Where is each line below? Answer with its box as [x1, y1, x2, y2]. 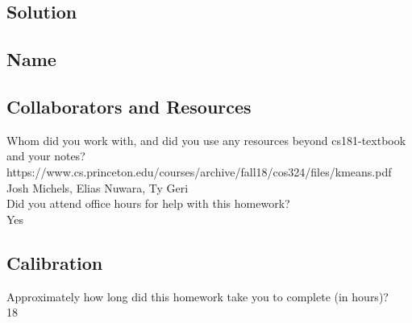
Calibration [6, 250, 103, 275]
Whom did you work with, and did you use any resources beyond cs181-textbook [6, 131, 406, 148]
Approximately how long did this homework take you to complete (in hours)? [6, 288, 389, 304]
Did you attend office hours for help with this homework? [6, 195, 290, 212]
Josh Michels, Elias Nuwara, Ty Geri [6, 179, 189, 196]
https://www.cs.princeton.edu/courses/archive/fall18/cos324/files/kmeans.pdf [6, 163, 392, 180]
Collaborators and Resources [6, 93, 252, 118]
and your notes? [6, 147, 85, 164]
